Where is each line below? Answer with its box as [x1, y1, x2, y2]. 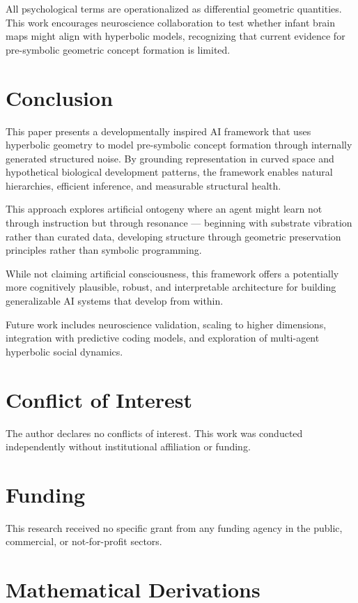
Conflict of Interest [6, 385, 193, 413]
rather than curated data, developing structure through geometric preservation [6, 229, 341, 243]
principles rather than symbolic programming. [6, 243, 202, 257]
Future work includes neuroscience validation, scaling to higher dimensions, [6, 316, 327, 331]
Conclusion [6, 83, 114, 112]
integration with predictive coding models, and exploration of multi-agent [6, 330, 320, 345]
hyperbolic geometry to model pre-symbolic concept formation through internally [6, 137, 352, 152]
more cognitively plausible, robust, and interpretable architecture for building [6, 280, 336, 294]
